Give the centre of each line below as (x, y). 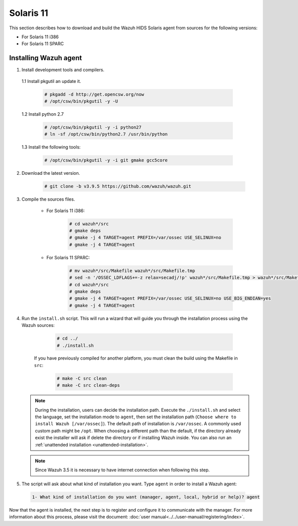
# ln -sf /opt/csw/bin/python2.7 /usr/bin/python (106, 134)
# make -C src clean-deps (88, 385)
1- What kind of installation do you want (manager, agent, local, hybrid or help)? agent (146, 497)
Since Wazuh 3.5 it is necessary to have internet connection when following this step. (122, 470)
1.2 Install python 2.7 (43, 114)
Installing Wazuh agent (45, 58)
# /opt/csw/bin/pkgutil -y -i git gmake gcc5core (106, 160)
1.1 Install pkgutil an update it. (51, 81)
